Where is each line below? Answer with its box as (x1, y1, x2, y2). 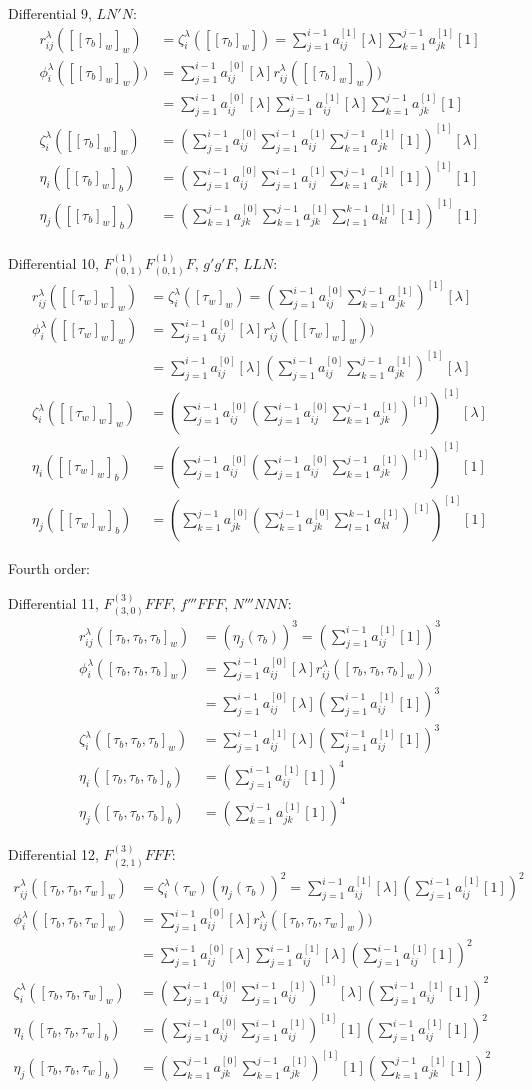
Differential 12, (8, 844, 99, 865)
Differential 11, (8, 592, 99, 613)
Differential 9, (8, 3, 92, 23)
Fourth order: (8, 558, 91, 579)
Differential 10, (8, 252, 99, 273)
